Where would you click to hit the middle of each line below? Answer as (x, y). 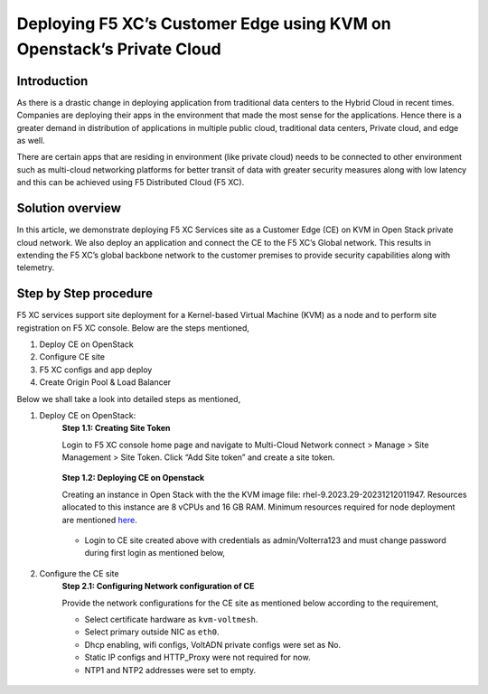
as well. (31, 141)
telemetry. (35, 267)
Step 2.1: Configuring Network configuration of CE (158, 586)
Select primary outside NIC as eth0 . (152, 632)
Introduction (52, 81)
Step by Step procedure (85, 294)
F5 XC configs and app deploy (96, 370)
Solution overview (69, 208)
